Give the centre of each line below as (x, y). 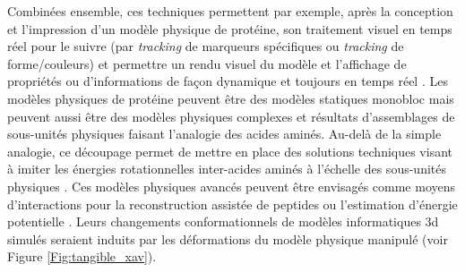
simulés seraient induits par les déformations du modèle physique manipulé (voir (228, 238)
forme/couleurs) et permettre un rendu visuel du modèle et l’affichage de (207, 63)
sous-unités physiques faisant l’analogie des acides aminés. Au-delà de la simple (224, 134)
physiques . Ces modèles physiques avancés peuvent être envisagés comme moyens (232, 186)
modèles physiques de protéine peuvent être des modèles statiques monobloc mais (231, 98)
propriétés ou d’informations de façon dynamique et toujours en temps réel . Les (228, 81)
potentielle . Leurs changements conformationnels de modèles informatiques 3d (223, 221)
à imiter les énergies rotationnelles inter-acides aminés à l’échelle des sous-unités (227, 169)
